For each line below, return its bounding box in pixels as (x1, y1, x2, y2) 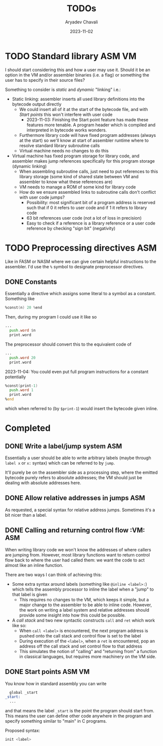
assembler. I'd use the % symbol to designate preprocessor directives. (5, 263, 144, 269)
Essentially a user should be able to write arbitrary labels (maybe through (5, 455, 151, 461)
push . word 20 (9, 355, 36, 360)
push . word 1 (9, 388, 34, 392)
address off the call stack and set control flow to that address (19, 643, 142, 649)
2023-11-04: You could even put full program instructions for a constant (5, 369, 149, 374)
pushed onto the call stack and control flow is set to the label (19, 633, 142, 638)
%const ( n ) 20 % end (5, 305, 42, 310)
